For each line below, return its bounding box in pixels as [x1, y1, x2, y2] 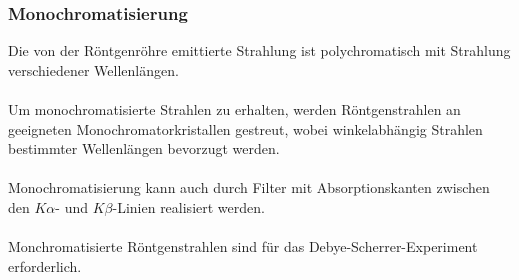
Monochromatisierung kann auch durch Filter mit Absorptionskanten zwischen [8, 177, 490, 198]
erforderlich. [8, 255, 82, 276]
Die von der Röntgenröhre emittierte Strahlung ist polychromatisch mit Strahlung [8, 40, 511, 61]
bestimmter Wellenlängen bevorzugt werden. [8, 138, 280, 159]
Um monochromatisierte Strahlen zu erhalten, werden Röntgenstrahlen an [8, 99, 461, 119]
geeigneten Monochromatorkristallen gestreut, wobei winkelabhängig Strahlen [8, 118, 483, 139]
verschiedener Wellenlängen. [8, 59, 179, 80]
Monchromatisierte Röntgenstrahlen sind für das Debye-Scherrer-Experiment [8, 236, 478, 257]
